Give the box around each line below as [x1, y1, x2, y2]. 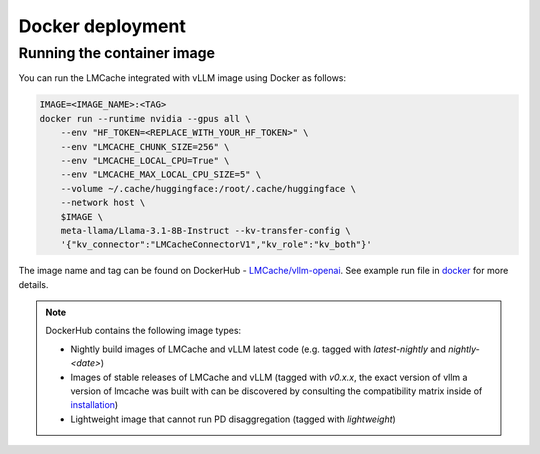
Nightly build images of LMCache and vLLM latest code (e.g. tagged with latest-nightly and [70, 343, 447, 355]
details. [18, 278, 49, 290]
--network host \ [60, 197, 146, 209]
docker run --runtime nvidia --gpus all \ [39, 113, 251, 124]
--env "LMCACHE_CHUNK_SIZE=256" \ [60, 141, 230, 152]
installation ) [70, 399, 119, 411]
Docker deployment [18, 15, 187, 37]
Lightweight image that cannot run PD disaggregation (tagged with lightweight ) [70, 413, 397, 425]
